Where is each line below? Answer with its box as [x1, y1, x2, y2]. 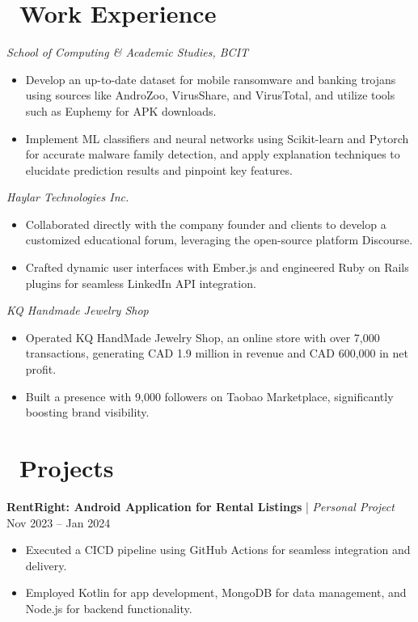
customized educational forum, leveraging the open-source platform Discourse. [25, 231, 413, 248]
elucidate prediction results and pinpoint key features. [25, 161, 293, 178]
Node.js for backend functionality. [25, 599, 192, 616]
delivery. [25, 556, 67, 573]
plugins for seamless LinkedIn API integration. [25, 274, 256, 291]
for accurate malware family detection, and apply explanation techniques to [25, 146, 400, 163]
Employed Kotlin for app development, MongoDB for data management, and [25, 584, 407, 601]
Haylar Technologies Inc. [6, 188, 129, 205]
